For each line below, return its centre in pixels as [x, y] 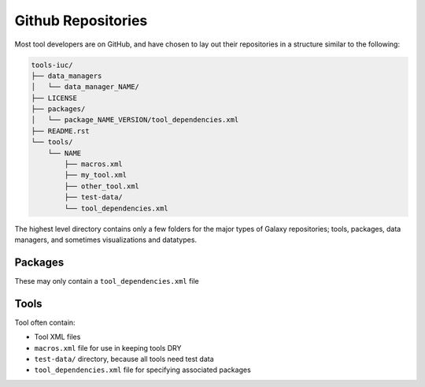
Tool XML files [57, 337]
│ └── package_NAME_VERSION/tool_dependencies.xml [135, 120]
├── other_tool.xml [102, 186]
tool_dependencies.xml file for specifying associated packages [142, 370]
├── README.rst [60, 131]
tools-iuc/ [52, 65]
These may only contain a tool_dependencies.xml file [107, 281]
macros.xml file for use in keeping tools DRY [108, 348]
